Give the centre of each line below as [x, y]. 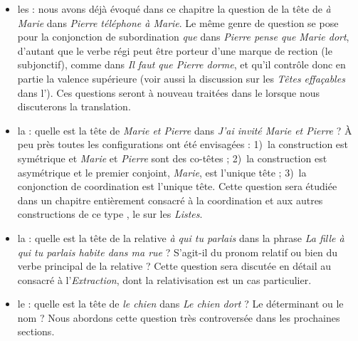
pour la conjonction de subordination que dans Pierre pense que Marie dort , [183, 37]
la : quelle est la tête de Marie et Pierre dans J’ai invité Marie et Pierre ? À [185, 130]
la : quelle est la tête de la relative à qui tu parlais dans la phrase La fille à [181, 237]
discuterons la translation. [74, 106]
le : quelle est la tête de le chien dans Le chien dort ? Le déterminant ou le [180, 304]
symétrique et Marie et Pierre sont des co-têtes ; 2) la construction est [172, 158]
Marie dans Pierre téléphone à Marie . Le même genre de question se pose [178, 22]
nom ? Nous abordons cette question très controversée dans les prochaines [179, 317]
